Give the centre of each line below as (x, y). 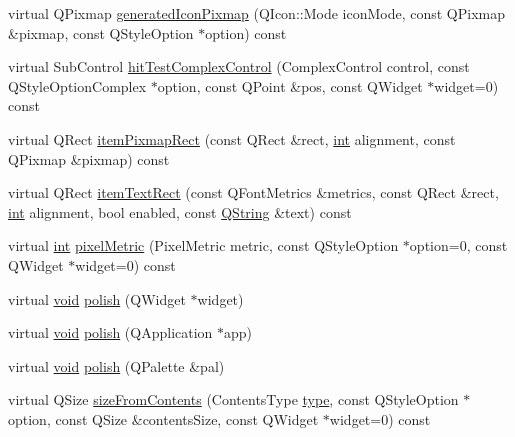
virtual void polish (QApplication (110, 332)
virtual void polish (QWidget (97, 298)
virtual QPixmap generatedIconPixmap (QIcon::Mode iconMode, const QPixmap (257, 13)
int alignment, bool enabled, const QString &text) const (180, 211)
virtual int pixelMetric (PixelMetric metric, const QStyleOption (203, 245)
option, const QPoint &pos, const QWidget (290, 85)
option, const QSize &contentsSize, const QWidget (163, 418)
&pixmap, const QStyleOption (101, 32)
